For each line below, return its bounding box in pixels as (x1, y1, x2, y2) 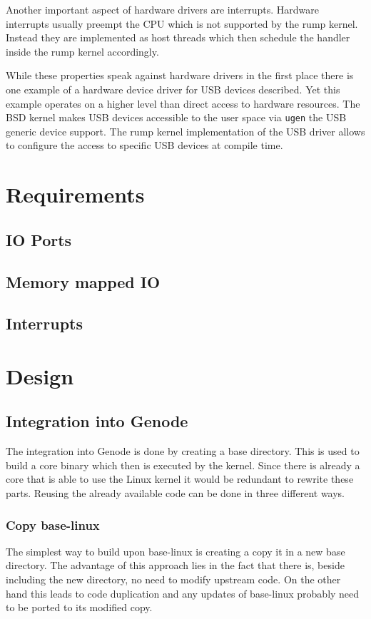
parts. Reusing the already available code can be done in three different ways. (6, 486, 345, 501)
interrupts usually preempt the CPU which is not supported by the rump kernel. (6, 16, 358, 31)
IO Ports (6, 228, 72, 250)
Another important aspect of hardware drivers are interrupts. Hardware (6, 2, 319, 16)
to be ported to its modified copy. (6, 600, 153, 615)
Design (6, 361, 74, 390)
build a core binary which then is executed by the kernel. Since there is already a (6, 457, 360, 472)
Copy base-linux (6, 516, 100, 533)
